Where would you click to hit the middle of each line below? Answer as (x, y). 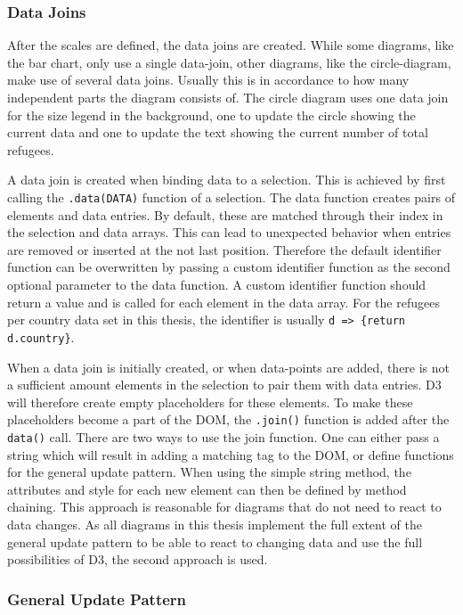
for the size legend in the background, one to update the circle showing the (211, 115)
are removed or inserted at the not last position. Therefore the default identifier (224, 249)
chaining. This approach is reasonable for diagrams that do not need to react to (224, 507)
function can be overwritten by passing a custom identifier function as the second (229, 267)
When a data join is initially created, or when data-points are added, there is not (229, 367)
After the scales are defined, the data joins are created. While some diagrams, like (231, 45)
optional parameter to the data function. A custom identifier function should (217, 284)
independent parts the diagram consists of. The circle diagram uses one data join (228, 97)
